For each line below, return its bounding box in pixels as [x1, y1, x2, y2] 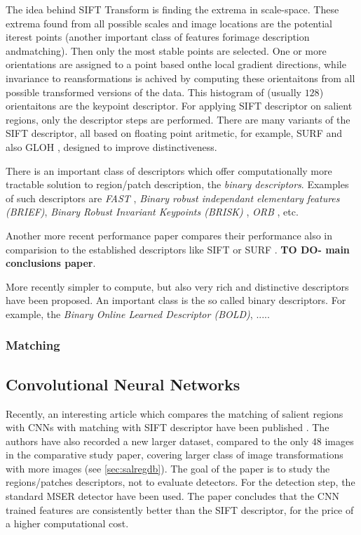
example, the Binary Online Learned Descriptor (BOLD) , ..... [6, 306, 270, 321]
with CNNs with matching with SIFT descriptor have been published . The [6, 420, 329, 435]
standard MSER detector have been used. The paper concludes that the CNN [6, 489, 339, 503]
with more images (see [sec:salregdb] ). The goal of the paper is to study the [6, 461, 330, 475]
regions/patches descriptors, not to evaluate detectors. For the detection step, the [6, 475, 355, 489]
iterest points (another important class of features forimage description [6, 29, 310, 44]
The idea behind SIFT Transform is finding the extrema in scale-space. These [6, 2, 339, 16]
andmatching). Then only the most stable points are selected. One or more [6, 43, 327, 58]
